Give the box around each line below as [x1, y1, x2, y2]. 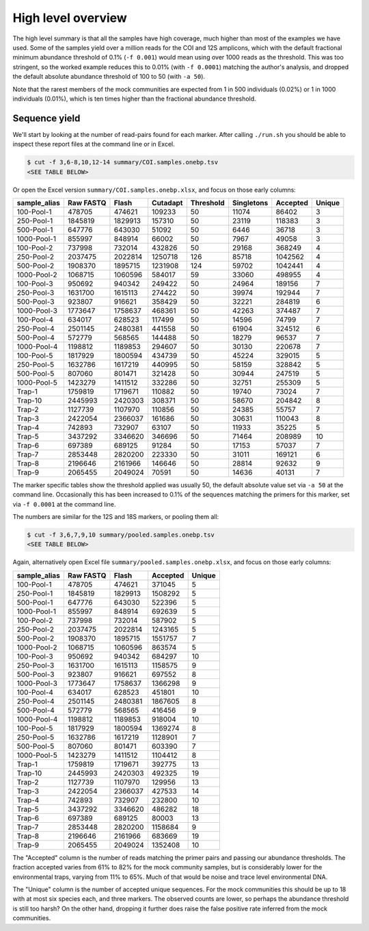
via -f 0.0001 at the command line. [12, 500, 116, 508]
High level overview [12, 10, 128, 25]
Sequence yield [12, 112, 81, 124]
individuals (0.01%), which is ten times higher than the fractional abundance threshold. [12, 94, 256, 103]
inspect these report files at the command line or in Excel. [12, 140, 176, 149]
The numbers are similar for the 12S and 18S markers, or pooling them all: [12, 513, 219, 521]
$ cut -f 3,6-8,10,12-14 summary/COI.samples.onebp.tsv [27, 158, 219, 166]
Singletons [232, 198, 269, 207]
